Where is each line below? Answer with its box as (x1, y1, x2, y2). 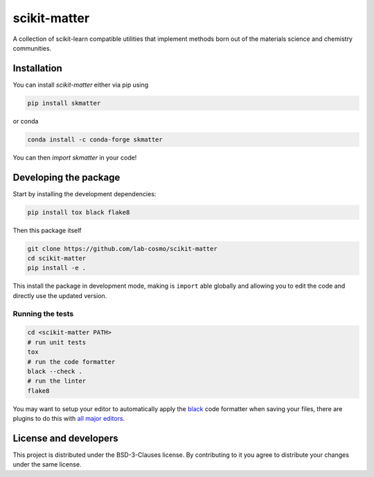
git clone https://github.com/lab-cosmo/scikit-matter (27, 245, 217, 252)
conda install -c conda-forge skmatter (27, 135, 163, 144)
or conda (12, 116, 39, 125)
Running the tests (12, 309, 74, 318)
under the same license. (12, 460, 82, 469)
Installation (12, 62, 62, 74)
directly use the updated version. (12, 291, 107, 300)
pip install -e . (27, 264, 87, 272)
